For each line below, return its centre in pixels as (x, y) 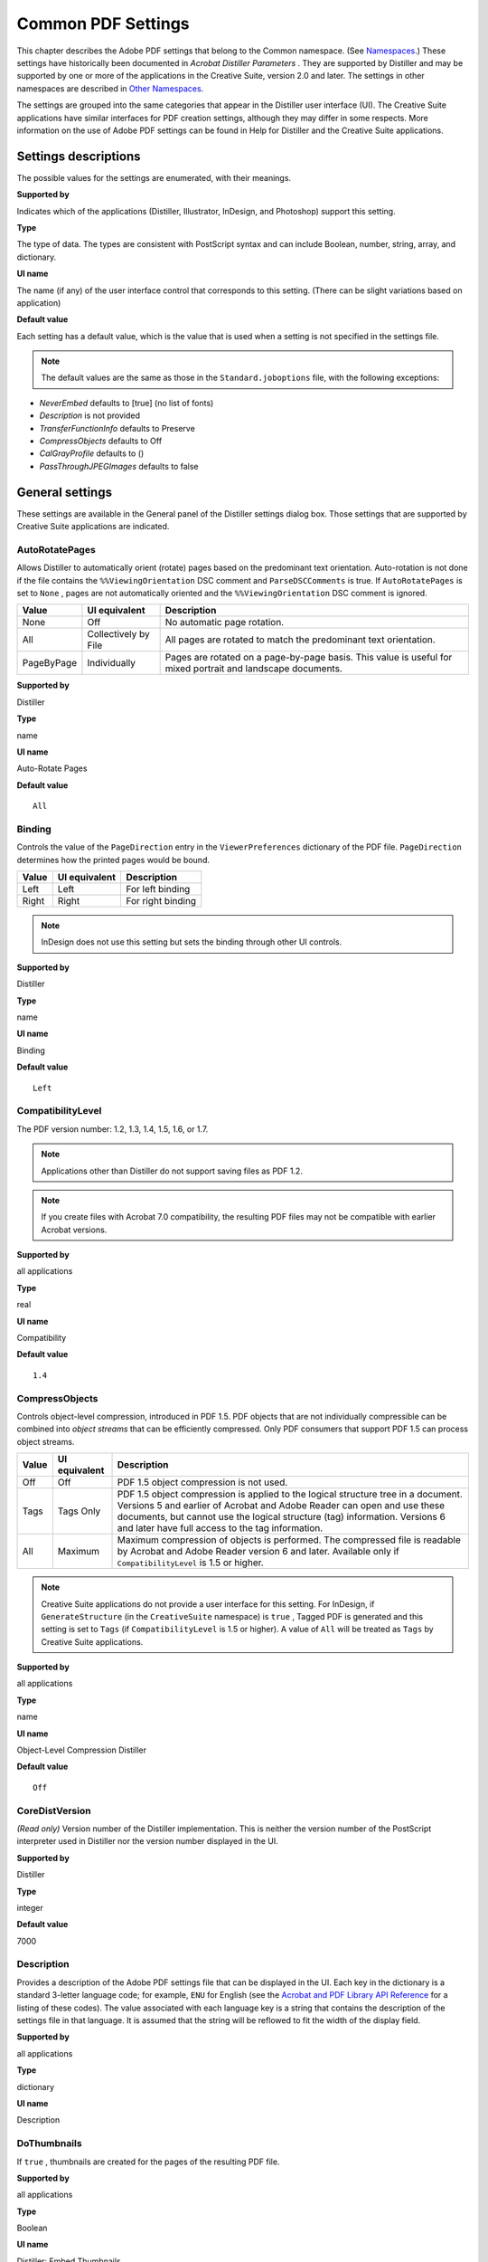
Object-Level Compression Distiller (81, 1750)
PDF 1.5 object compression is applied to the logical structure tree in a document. (290, 1495)
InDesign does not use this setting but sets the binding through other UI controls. (192, 942)
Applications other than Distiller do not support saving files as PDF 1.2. (172, 1171)
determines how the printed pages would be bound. (113, 860)
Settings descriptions (79, 156)
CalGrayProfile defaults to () (92, 453)
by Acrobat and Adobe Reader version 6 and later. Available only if (258, 1552)
